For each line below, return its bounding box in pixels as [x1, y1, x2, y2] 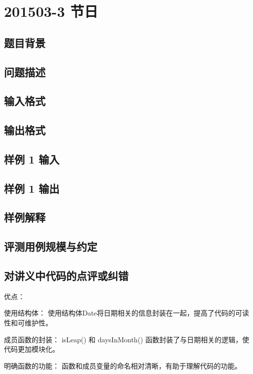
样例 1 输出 [4, 180, 60, 196]
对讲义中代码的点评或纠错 [4, 268, 128, 283]
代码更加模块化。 [4, 344, 59, 354]
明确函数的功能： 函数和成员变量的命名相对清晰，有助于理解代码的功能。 [4, 360, 242, 371]
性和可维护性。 [4, 318, 52, 328]
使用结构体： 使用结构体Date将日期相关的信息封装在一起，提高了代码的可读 [4, 308, 250, 318]
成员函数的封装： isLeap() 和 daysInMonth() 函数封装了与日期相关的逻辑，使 [4, 334, 250, 344]
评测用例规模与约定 [4, 239, 97, 254]
